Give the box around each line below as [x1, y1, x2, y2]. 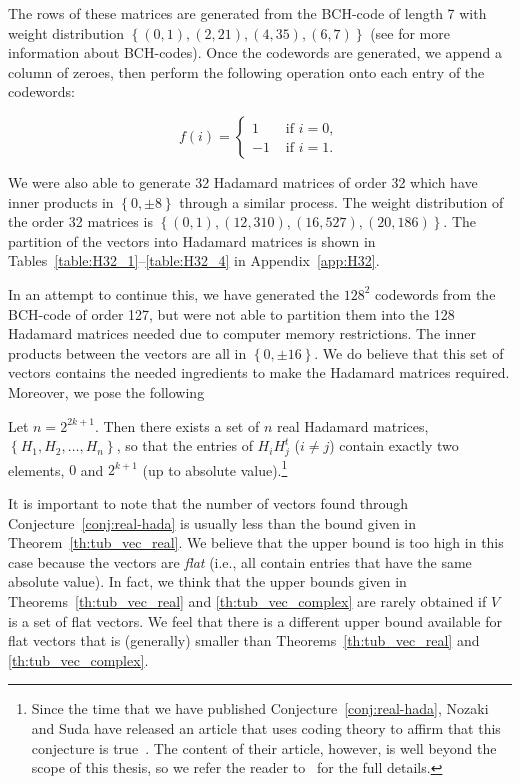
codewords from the [375, 283, 496, 304]
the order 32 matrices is [8, 211, 153, 232]
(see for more [370, 22, 450, 43]
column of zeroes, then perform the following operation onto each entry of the [8, 61, 485, 82]
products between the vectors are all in [8, 342, 247, 363]
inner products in [8, 191, 114, 212]
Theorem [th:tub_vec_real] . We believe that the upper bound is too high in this [8, 532, 504, 553]
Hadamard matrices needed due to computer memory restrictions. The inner [8, 323, 476, 344]
